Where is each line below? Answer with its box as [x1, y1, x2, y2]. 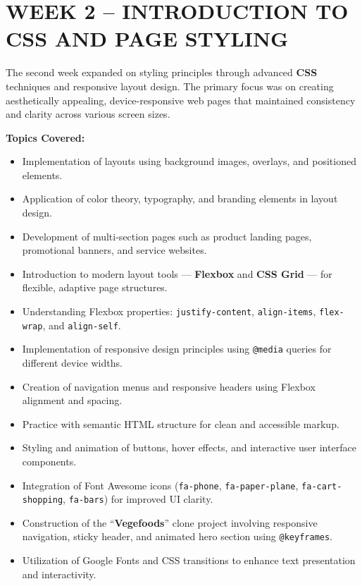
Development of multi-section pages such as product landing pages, [22, 228, 312, 243]
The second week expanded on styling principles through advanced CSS [6, 65, 318, 80]
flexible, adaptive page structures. [22, 280, 168, 295]
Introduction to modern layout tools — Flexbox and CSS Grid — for [22, 266, 332, 281]
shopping [22, 495, 63, 506]
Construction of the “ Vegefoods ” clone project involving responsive [22, 515, 318, 530]
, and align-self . [42, 317, 121, 332]
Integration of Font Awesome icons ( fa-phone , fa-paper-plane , [22, 477, 299, 492]
